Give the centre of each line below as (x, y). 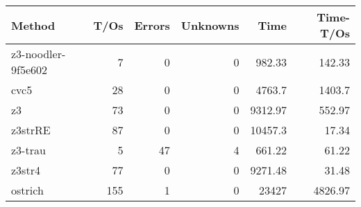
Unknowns (210, 25)
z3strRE (31, 130)
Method (33, 25)
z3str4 (26, 170)
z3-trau (28, 150)
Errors (152, 25)
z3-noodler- (39, 54)
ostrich (27, 190)
